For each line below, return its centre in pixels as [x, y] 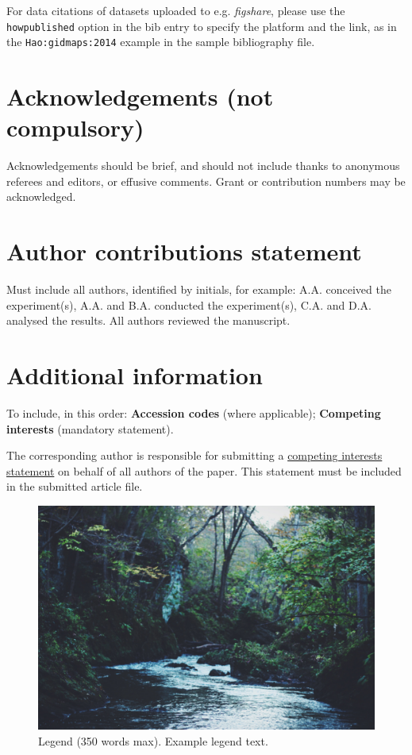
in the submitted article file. [75, 486]
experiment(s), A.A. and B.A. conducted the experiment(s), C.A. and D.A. [189, 304]
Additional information [135, 375]
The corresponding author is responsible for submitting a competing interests [194, 455]
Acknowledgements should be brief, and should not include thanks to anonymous [203, 166]
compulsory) [75, 127]
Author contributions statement [184, 251]
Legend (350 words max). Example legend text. [153, 740]
